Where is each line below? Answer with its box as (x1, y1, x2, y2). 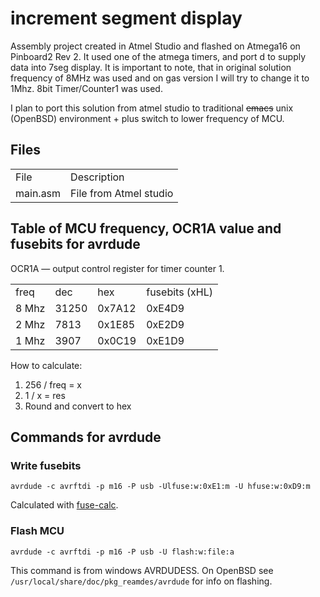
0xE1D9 (146, 333, 185, 347)
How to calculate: (10, 359, 83, 371)
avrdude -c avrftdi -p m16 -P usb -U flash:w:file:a (10, 547, 235, 557)
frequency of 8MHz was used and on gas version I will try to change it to (10, 72, 310, 84)
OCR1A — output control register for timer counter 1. (10, 262, 225, 274)
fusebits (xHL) (146, 285, 214, 299)
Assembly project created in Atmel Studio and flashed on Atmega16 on (10, 40, 301, 52)
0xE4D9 (146, 301, 185, 315)
